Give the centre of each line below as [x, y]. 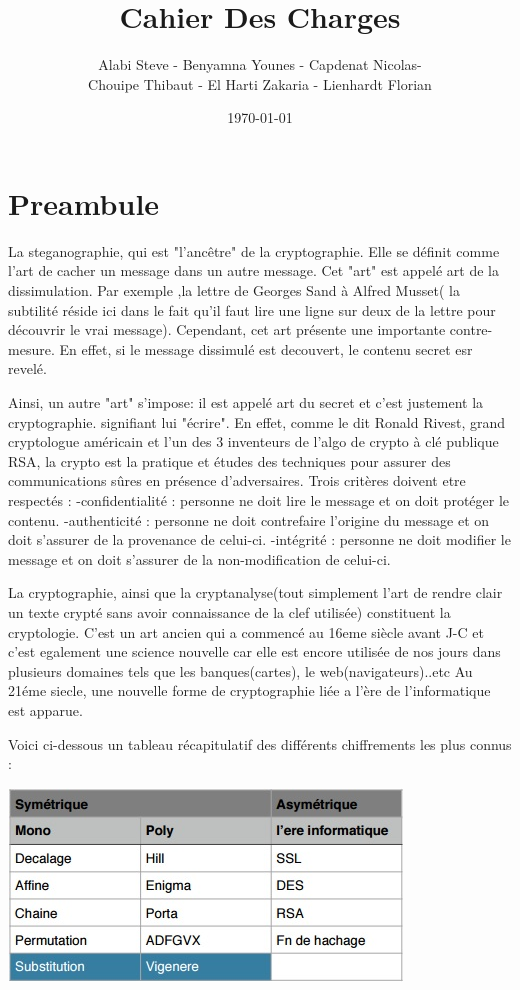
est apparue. [45, 709]
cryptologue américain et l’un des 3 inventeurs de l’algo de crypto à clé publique [253, 441]
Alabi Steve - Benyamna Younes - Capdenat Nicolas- [260, 64]
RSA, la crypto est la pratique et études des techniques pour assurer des [229, 460]
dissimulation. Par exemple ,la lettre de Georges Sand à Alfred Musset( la [234, 290]
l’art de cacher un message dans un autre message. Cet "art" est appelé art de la [253, 270]
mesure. [31, 348]
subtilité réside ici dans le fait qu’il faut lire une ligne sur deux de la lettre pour [252, 309]
